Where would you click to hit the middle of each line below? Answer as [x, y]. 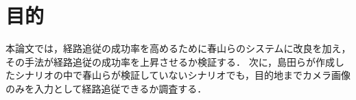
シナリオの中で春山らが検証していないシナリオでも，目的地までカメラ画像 [183, 75]
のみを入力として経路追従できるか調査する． [106, 88]
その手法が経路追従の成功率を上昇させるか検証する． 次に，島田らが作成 [170, 61]
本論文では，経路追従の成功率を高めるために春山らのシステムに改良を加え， [178, 48]
